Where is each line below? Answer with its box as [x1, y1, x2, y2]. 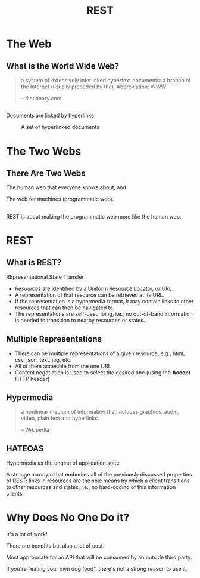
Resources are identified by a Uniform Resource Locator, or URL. [14, 285, 174, 292]
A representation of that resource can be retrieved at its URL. [14, 291, 165, 299]
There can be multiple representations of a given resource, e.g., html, [14, 350, 185, 357]
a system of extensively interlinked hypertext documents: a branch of [20, 77, 192, 84]
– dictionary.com [20, 95, 62, 102]
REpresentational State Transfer [6, 273, 85, 281]
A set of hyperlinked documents [21, 124, 100, 131]
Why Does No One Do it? [6, 511, 130, 524]
